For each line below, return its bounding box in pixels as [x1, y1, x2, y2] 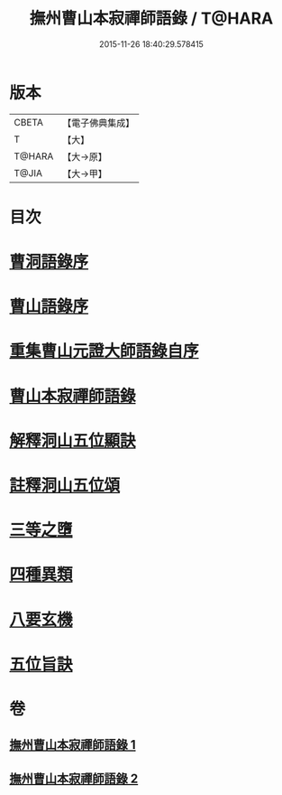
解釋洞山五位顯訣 [9, 430, 137, 451]
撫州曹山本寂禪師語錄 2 [9, 771, 139, 786]
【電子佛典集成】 [62, 117, 135, 129]
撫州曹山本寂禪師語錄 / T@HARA [29, 8, 274, 29]
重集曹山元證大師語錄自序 [9, 341, 200, 361]
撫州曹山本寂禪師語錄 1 [9, 737, 137, 753]
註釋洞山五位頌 [9, 475, 121, 495]
